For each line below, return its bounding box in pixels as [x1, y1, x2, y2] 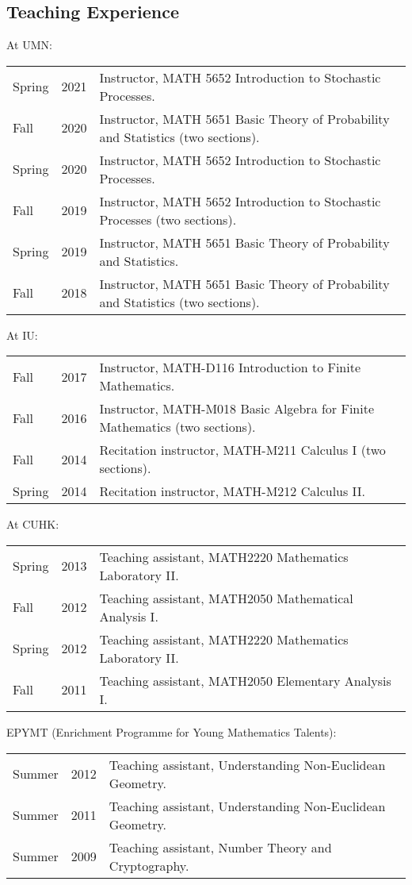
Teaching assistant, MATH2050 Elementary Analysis [99, 671, 391, 690]
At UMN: [6, 37, 52, 53]
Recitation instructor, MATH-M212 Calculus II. [99, 482, 366, 501]
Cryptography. [109, 856, 189, 875]
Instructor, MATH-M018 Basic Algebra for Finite [99, 399, 375, 418]
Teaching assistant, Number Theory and [109, 837, 332, 856]
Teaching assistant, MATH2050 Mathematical [99, 588, 353, 607]
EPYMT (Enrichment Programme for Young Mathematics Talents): [6, 723, 337, 740]
